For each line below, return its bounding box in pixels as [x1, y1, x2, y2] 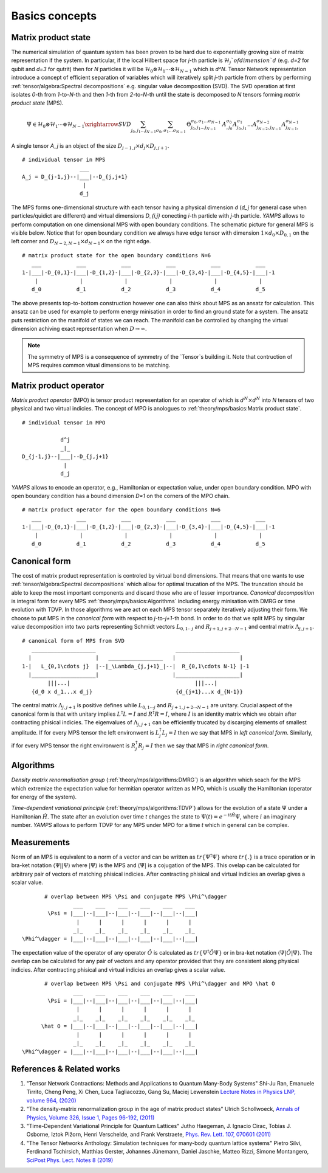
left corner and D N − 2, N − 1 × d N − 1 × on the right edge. [11, 238, 151, 246]
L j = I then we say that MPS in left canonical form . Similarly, [162, 729, 313, 738]
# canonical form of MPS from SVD [22, 637, 125, 644]
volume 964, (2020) [26, 1096, 77, 1104]
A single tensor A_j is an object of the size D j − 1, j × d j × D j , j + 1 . [11, 142, 169, 151]
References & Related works [11, 1064, 121, 1074]
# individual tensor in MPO [22, 419, 106, 426]
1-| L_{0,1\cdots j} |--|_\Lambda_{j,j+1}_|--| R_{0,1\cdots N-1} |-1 [22, 663, 250, 670]
